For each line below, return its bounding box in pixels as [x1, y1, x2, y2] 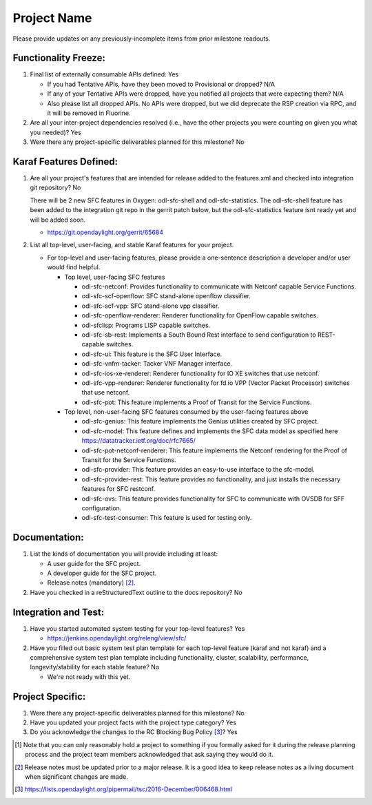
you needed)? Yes [30, 128, 82, 136]
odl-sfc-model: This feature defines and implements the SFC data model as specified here [81, 427, 338, 435]
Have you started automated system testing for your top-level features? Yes [30, 624, 245, 633]
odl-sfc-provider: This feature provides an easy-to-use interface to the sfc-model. [81, 466, 315, 474]
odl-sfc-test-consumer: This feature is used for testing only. [81, 514, 252, 522]
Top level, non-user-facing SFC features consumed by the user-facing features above [64, 408, 309, 416]
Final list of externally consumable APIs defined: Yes [30, 70, 179, 79]
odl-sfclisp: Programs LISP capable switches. [81, 321, 211, 329]
